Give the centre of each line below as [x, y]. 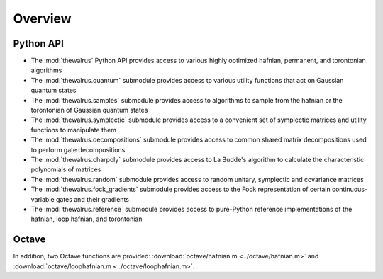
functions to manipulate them [74, 130]
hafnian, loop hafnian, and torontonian [87, 219]
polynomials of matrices [66, 169]
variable [43, 199]
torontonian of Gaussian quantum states [89, 110]
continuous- [350, 189]
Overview [42, 18]
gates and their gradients [92, 199]
